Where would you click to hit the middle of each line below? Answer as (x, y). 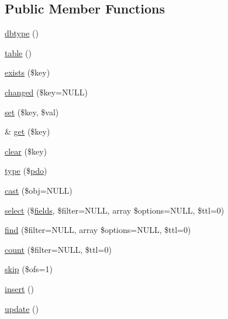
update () (22, 308)
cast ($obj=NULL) (39, 190)
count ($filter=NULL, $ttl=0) (58, 249)
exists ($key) (27, 72)
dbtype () (22, 33)
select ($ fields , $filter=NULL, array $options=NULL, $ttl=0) (115, 210)
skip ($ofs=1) (29, 269)
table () (18, 52)
